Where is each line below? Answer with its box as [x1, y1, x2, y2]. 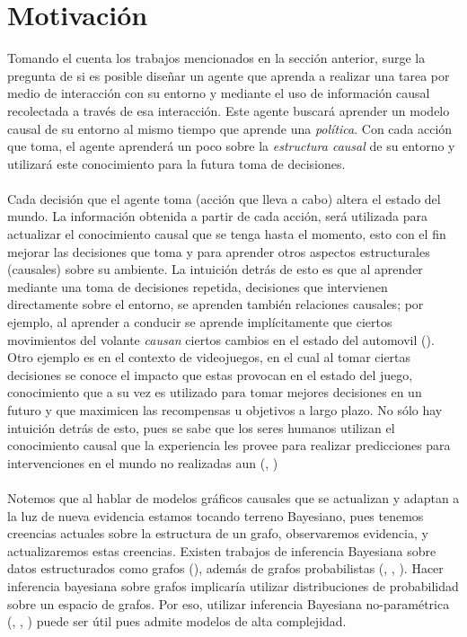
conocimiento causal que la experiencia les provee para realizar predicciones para [7, 436, 451, 455]
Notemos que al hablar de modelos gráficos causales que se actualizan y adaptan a [7, 488, 460, 507]
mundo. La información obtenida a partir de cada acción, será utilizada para [7, 207, 427, 226]
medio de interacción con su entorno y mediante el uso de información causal [7, 84, 430, 102]
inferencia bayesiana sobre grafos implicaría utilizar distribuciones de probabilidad [7, 576, 459, 595]
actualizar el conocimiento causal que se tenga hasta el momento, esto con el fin [7, 225, 446, 243]
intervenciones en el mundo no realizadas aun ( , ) [7, 453, 278, 472]
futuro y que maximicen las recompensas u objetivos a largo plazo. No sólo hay [7, 401, 443, 419]
